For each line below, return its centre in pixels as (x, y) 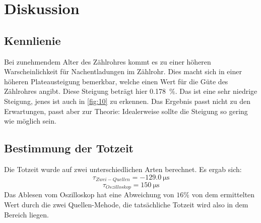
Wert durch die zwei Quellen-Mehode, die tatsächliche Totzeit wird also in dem (126, 205)
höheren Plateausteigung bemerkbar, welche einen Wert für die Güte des (116, 81)
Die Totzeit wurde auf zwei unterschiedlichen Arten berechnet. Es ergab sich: (123, 169)
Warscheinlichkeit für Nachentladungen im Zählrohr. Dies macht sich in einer (123, 71)
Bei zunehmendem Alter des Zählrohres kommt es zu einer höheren (108, 61)
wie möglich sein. (30, 121)
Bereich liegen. (26, 214)
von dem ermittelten (223, 194)
